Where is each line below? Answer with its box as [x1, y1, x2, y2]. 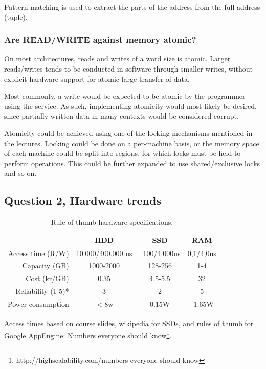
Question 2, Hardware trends [4, 193, 161, 209]
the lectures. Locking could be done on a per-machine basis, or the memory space [4, 137, 259, 148]
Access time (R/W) [8, 247, 69, 258]
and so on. [4, 168, 37, 178]
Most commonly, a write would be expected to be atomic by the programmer [4, 90, 246, 101]
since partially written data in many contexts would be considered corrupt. [4, 110, 239, 121]
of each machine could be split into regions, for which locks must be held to [4, 148, 241, 158]
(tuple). [4, 11, 28, 22]
